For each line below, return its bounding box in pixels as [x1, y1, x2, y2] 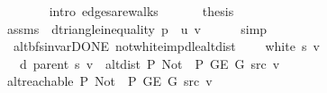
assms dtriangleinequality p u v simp [6, 19, 268, 38]
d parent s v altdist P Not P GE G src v [19, 54, 280, 72]
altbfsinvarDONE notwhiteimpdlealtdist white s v [13, 37, 320, 55]
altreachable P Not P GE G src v [6, 72, 213, 90]
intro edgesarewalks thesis [49, 2, 234, 20]
